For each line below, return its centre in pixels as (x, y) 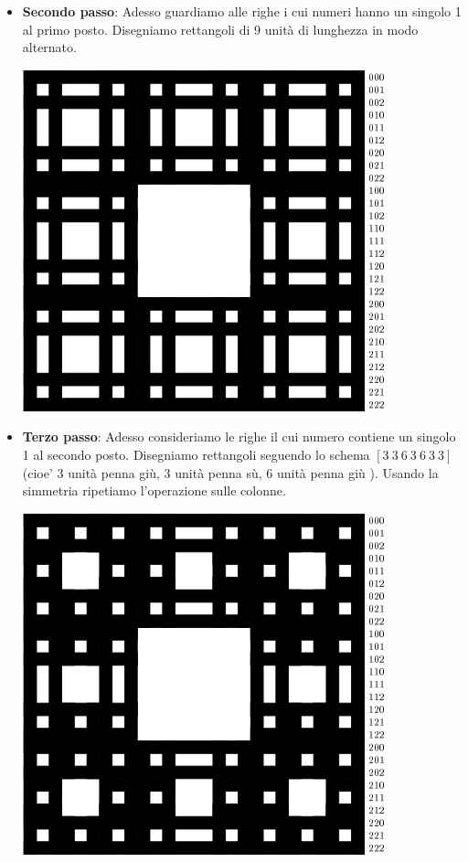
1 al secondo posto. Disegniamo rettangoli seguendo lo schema (196, 454)
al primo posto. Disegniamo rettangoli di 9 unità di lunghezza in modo (220, 29)
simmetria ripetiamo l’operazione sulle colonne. (154, 490)
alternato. (49, 47)
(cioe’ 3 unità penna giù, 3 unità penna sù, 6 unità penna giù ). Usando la (230, 472)
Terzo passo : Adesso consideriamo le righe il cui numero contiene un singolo (239, 436)
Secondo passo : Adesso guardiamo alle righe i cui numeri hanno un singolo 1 (242, 11)
